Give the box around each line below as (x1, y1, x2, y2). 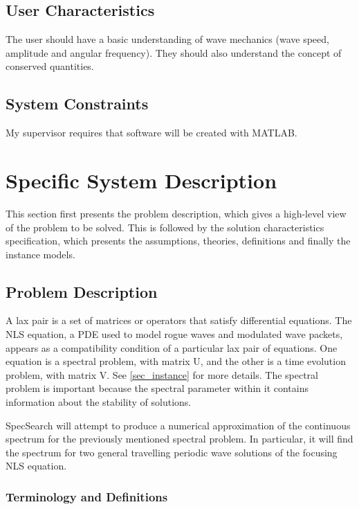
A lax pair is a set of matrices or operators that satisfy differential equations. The (6, 313, 352, 328)
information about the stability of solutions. (6, 395, 192, 409)
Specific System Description (6, 166, 277, 194)
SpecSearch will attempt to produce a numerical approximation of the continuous (6, 418, 351, 432)
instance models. (6, 247, 75, 261)
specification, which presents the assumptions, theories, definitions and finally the (6, 233, 351, 248)
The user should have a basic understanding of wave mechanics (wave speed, (6, 32, 329, 46)
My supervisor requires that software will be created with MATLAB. (6, 125, 297, 140)
